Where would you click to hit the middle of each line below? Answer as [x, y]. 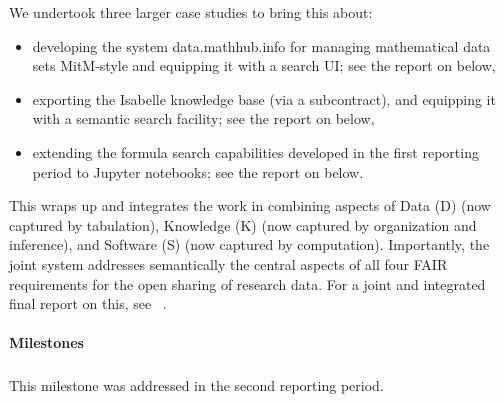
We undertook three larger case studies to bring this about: [191, 12]
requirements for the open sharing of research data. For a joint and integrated [247, 283]
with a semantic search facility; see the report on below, [203, 118]
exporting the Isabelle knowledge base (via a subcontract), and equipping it [264, 98]
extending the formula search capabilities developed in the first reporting [255, 151]
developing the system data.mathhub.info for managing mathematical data [261, 45]
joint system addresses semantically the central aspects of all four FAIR [228, 263]
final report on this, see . [88, 303]
